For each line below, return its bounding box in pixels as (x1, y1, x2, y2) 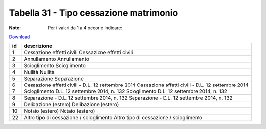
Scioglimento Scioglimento (24, 62, 86, 69)
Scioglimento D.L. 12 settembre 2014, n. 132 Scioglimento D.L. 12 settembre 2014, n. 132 (24, 88, 228, 95)
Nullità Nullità (24, 69, 55, 76)
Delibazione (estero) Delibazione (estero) (24, 101, 119, 108)
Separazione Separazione (24, 75, 84, 82)
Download (9, 34, 30, 40)
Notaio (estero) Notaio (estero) (24, 108, 95, 115)
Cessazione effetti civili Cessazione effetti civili (24, 49, 133, 56)
